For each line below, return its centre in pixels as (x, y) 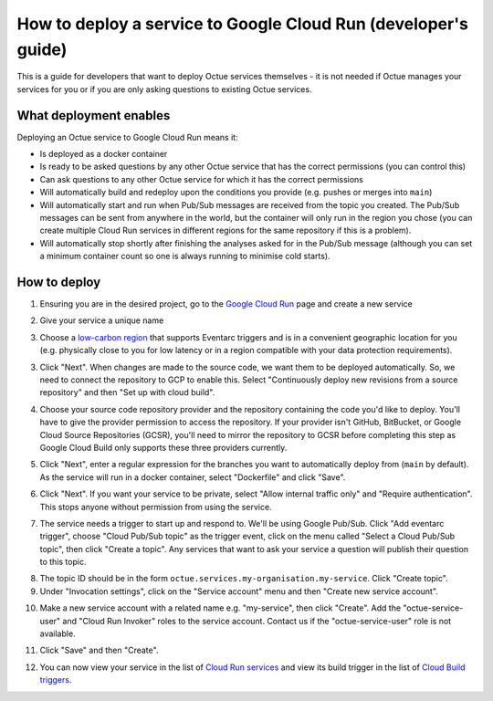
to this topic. (63, 562)
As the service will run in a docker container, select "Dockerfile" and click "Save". (193, 477)
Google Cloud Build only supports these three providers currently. (163, 447)
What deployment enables (94, 115)
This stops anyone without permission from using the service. (156, 507)
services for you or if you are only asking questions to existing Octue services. (164, 89)
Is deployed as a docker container (104, 154)
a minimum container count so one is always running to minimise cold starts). (185, 256)
